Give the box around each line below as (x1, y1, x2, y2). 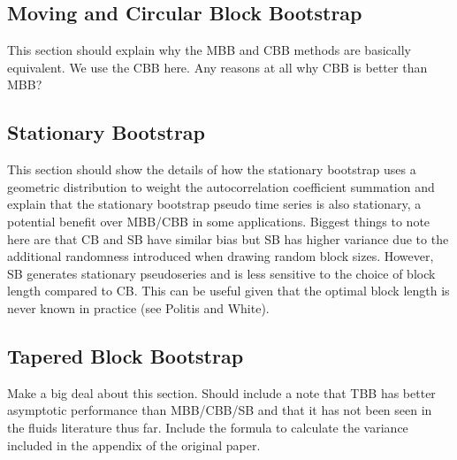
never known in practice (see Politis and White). (7, 298, 270, 317)
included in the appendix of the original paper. (7, 435, 261, 454)
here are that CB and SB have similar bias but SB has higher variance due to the (7, 229, 449, 248)
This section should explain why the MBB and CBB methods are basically (7, 41, 411, 59)
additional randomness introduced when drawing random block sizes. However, (7, 247, 434, 265)
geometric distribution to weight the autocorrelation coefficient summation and (7, 177, 435, 195)
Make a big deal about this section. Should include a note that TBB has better (7, 383, 436, 402)
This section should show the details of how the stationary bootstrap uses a (7, 160, 416, 179)
